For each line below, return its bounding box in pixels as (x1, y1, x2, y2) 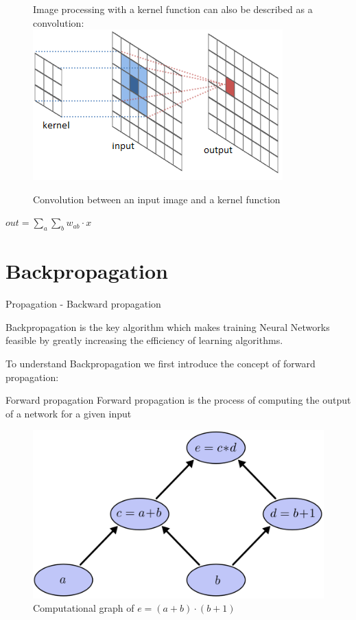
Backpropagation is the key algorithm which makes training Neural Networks (5, 319, 330, 334)
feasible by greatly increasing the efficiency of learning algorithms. (5, 333, 283, 347)
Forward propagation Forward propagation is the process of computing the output (5, 393, 351, 407)
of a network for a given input (5, 406, 132, 420)
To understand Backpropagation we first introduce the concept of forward (5, 356, 316, 371)
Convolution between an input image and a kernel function (33, 192, 281, 206)
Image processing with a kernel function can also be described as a (33, 2, 313, 16)
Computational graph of (33, 601, 134, 615)
